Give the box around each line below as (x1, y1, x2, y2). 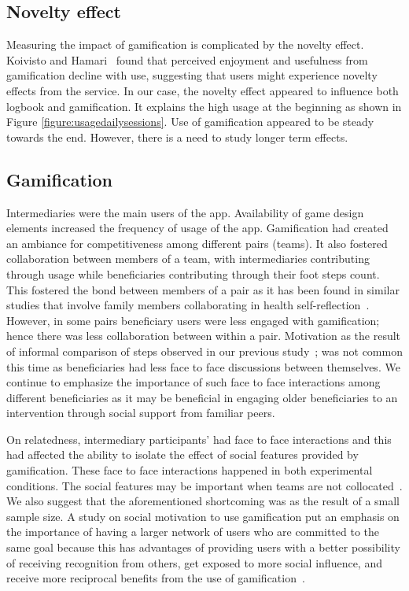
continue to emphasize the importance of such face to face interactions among (6, 374, 381, 390)
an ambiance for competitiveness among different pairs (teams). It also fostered (6, 235, 388, 251)
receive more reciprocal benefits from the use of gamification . (6, 570, 305, 586)
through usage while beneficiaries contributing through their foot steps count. (6, 265, 380, 282)
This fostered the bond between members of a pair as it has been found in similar (6, 281, 400, 297)
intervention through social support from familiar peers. (6, 404, 275, 421)
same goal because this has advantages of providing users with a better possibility (6, 539, 400, 556)
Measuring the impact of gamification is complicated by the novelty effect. (6, 36, 364, 53)
